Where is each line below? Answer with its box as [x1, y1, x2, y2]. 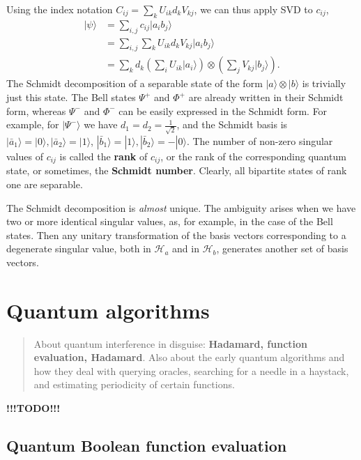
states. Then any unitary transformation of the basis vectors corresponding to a [6, 227, 346, 242]
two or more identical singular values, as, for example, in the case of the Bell [6, 214, 333, 229]
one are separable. [6, 177, 83, 192]
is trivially [302, 76, 346, 91]
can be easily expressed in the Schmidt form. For [118, 103, 328, 118]
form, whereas [6, 103, 66, 118]
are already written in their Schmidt [188, 90, 344, 105]
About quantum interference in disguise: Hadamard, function [33, 336, 308, 351]
